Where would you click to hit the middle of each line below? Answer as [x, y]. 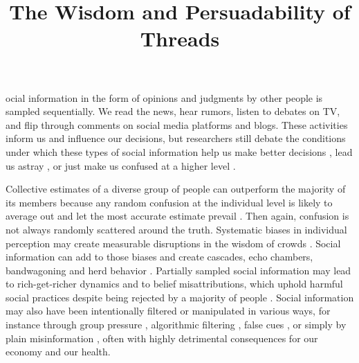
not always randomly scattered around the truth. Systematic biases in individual [176, 229]
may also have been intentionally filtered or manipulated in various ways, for [168, 311]
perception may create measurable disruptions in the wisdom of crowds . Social [173, 243]
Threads [180, 38]
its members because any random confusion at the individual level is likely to [169, 202]
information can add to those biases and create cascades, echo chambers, [159, 257]
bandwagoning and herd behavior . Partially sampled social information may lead [178, 270]
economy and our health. [58, 352]
